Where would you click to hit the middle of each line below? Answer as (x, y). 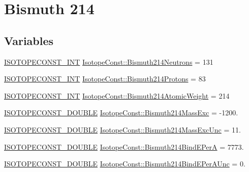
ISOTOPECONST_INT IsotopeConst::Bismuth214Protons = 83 (105, 79)
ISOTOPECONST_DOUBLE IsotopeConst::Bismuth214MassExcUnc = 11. (122, 129)
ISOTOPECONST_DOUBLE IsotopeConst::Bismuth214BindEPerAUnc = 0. (125, 164)
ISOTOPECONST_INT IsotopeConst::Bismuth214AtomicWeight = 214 (117, 95)
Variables (29, 40)
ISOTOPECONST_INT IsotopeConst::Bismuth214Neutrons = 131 (109, 61)
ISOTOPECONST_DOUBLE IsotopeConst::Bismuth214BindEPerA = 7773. (124, 146)
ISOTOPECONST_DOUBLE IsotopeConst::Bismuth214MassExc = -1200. (121, 113)
